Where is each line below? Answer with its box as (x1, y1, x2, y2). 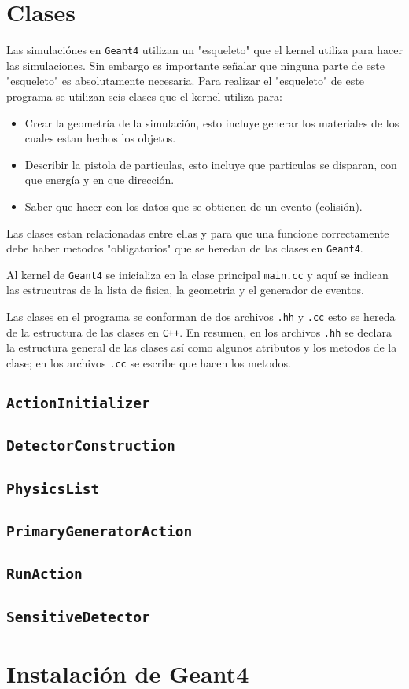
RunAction (6, 566, 83, 583)
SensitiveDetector (6, 608, 150, 625)
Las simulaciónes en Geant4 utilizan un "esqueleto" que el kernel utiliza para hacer (6, 42, 403, 58)
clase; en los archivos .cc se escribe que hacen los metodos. (6, 354, 291, 370)
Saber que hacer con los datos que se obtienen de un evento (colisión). (24, 197, 363, 214)
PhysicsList (6, 480, 100, 497)
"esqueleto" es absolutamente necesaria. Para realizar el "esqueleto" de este (6, 72, 364, 89)
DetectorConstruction (6, 437, 175, 455)
